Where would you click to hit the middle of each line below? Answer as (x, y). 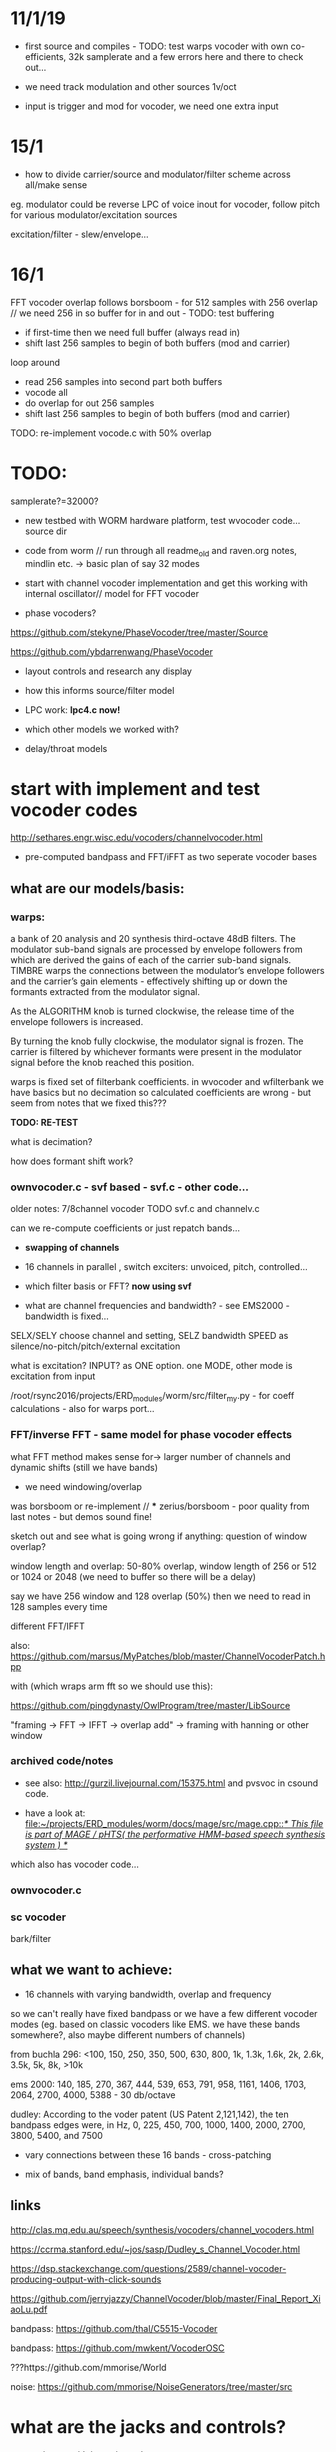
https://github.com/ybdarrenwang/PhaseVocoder (111, 651)
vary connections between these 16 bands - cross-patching (148, 2154)
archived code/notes (62, 1761)
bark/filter (31, 1939)
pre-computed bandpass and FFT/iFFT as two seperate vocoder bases (171, 857)
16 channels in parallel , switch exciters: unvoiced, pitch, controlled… (166, 1267)
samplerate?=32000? (54, 501)
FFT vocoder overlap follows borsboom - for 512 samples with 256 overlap (164, 302)
